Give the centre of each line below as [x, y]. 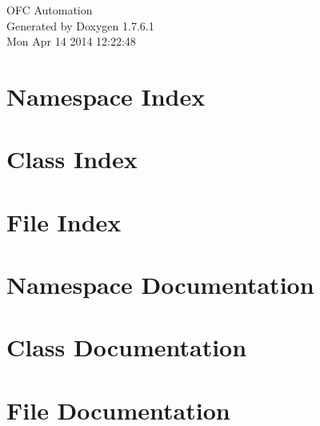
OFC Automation [50, 10]
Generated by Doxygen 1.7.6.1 [80, 25]
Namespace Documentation [160, 285]
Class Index [72, 159]
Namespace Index [106, 96]
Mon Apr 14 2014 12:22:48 [71, 41]
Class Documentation [127, 347]
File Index [64, 221]
